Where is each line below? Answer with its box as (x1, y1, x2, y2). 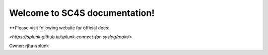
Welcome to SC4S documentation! (9, 7, 155, 18)
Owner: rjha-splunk (9, 43, 49, 49)
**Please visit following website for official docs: (9, 25, 110, 31)
